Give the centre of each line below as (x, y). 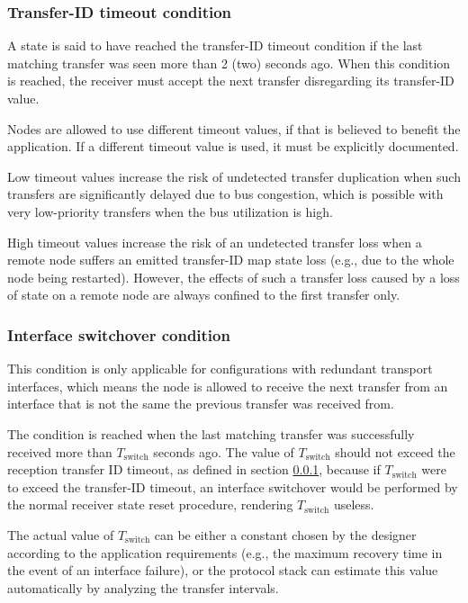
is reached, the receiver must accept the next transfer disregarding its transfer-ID (231, 81)
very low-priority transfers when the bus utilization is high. (170, 211)
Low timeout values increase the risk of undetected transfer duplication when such (234, 176)
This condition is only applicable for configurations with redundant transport (220, 369)
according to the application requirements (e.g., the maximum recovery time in (225, 552)
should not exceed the (395, 451)
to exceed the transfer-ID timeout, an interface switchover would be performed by (233, 486)
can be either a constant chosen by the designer (285, 534)
